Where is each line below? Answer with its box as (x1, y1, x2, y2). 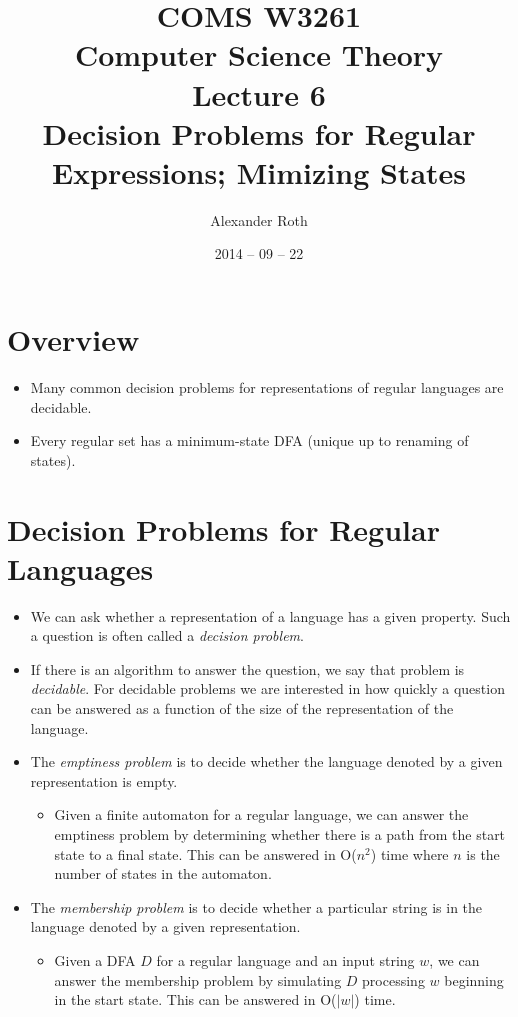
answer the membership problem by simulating (54, 969, 342, 990)
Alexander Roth (210, 209, 308, 230)
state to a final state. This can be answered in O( (54, 843, 357, 864)
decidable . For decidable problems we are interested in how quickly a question (30, 678, 505, 699)
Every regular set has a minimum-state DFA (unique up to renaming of (30, 430, 469, 451)
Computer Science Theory (74, 34, 444, 75)
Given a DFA (54, 950, 136, 970)
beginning (444, 969, 504, 990)
